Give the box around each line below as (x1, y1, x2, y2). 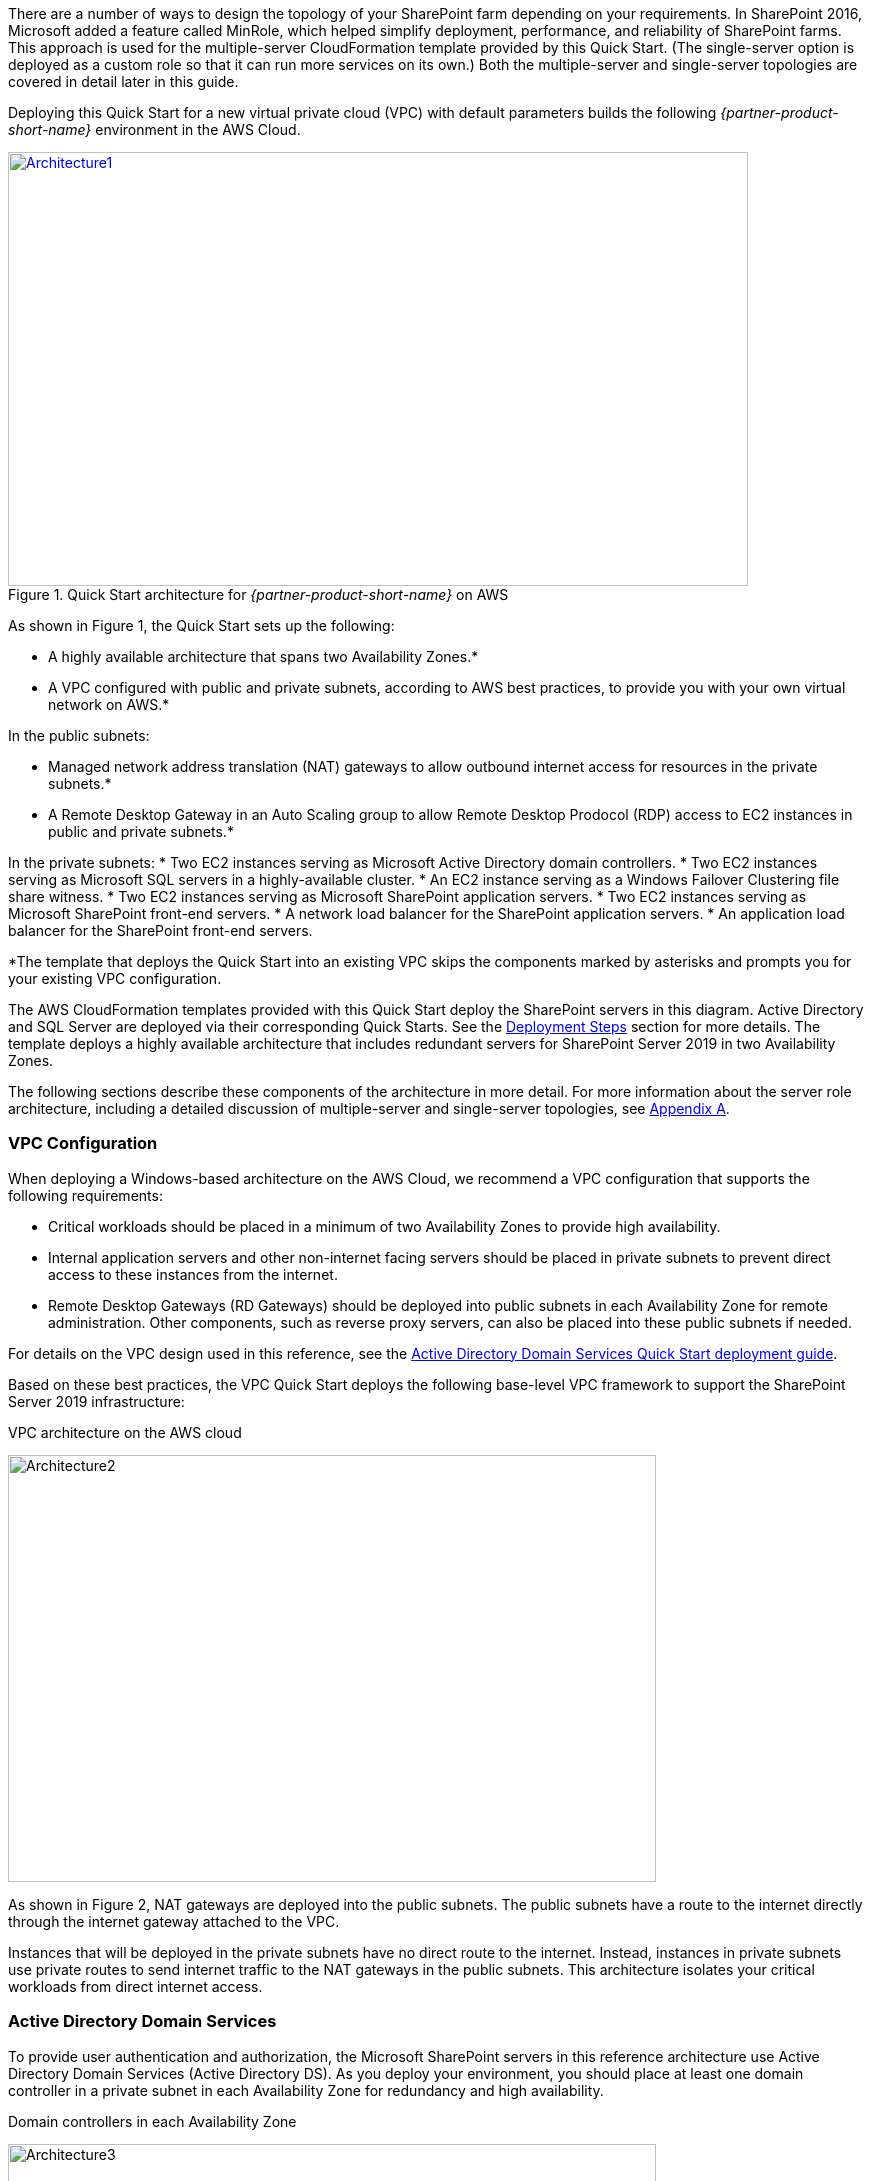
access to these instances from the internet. (48, 1265, 338, 1283)
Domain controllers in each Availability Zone (8, 2112, 297, 2130)
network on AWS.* (48, 696, 170, 713)
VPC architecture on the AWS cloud (8, 1423, 242, 1441)
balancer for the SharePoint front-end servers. (8, 922, 313, 939)
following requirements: (8, 1186, 163, 1204)
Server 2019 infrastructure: (8, 1392, 185, 1410)
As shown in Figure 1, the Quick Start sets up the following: (8, 617, 395, 634)
